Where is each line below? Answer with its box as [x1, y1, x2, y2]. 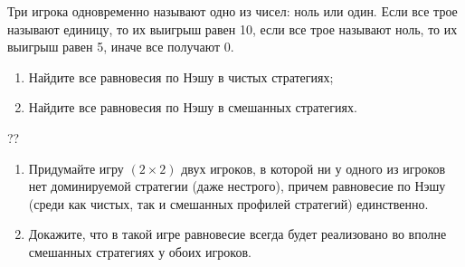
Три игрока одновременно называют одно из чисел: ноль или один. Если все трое [7, 2, 458, 20]
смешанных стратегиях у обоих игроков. [28, 242, 251, 261]
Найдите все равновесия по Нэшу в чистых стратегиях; [28, 67, 334, 86]
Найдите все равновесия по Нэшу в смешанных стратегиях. [28, 98, 357, 117]
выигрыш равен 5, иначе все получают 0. [7, 37, 234, 56]
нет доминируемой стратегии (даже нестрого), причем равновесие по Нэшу [28, 176, 446, 195]
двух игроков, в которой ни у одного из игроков [181, 158, 446, 177]
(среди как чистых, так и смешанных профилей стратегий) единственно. [28, 194, 429, 213]
